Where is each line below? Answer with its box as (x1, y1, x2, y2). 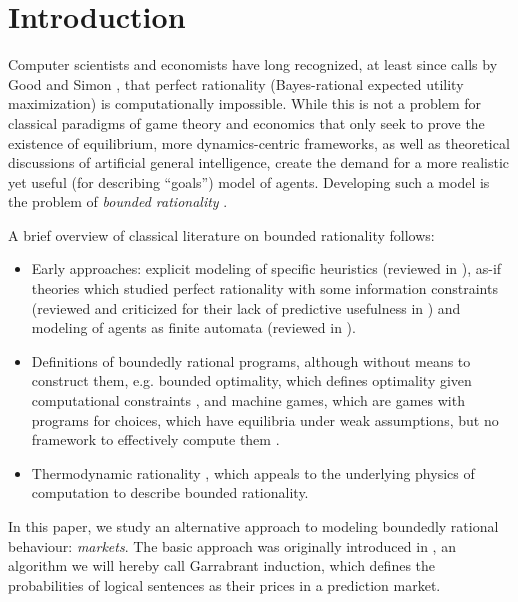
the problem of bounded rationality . (8, 191, 228, 212)
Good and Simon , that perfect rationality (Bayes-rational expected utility (8, 73, 464, 94)
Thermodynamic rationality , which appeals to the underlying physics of (31, 462, 475, 483)
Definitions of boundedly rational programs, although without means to (31, 350, 471, 371)
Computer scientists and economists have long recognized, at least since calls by (8, 54, 498, 75)
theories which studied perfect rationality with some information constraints (31, 278, 498, 299)
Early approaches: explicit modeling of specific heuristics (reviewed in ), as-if (31, 258, 502, 279)
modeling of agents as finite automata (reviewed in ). (31, 317, 356, 338)
